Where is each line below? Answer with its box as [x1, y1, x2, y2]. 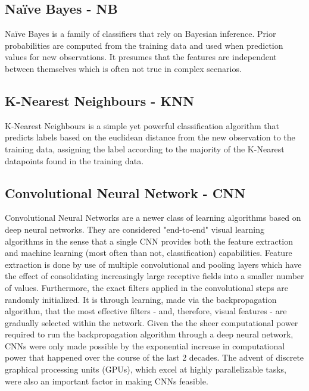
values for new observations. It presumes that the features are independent [5, 51, 277, 63]
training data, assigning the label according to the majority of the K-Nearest [5, 142, 285, 155]
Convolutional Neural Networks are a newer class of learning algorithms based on [5, 211, 301, 224]
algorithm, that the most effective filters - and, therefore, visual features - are [5, 305, 287, 317]
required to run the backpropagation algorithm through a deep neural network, [5, 328, 294, 340]
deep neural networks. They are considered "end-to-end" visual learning [5, 223, 264, 235]
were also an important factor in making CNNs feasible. [5, 374, 208, 387]
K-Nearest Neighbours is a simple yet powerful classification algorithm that [5, 119, 280, 132]
